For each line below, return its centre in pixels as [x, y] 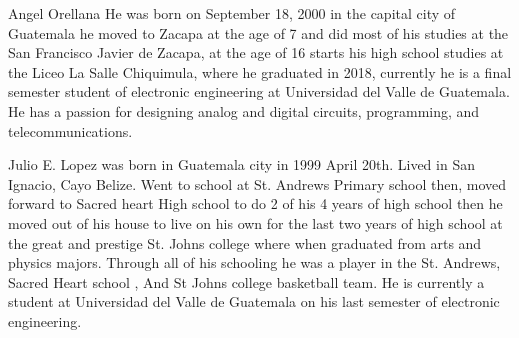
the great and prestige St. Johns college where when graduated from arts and [245, 242]
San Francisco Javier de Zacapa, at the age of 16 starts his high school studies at [256, 52]
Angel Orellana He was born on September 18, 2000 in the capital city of [232, 13]
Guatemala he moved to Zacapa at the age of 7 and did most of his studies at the [258, 32]
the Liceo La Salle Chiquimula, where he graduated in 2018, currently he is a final [260, 71]
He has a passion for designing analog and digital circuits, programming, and [244, 110]
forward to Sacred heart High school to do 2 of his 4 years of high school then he [255, 203]
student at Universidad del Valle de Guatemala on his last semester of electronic [254, 301]
